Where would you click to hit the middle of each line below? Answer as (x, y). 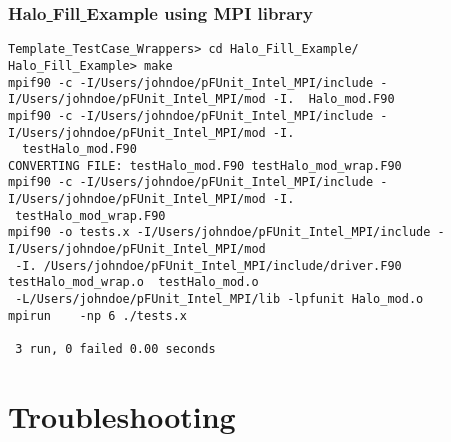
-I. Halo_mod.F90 (333, 99)
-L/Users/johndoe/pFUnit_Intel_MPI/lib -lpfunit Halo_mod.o (219, 299)
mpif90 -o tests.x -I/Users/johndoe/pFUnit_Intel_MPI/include (219, 232)
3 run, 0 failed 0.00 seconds (115, 349)
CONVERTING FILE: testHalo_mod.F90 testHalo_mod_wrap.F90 (205, 165)
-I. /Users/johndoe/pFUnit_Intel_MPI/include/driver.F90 (208, 265)
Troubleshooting (122, 415)
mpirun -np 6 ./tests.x (97, 315)
